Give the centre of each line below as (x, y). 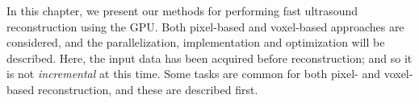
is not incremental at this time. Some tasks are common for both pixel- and (193, 74)
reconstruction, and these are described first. (148, 89)
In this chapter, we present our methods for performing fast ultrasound (182, 10)
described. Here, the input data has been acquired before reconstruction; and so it (209, 58)
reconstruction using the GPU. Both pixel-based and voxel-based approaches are (205, 26)
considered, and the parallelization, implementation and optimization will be (196, 42)
